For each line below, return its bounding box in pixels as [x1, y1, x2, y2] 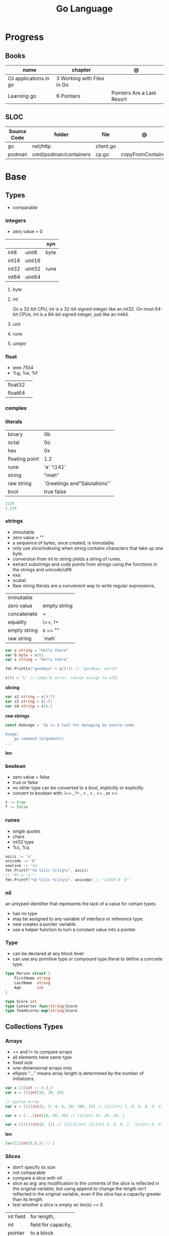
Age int [14, 985, 44, 990]
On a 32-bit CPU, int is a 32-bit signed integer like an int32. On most [12, 306, 154, 312]
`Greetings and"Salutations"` [44, 480, 112, 487]
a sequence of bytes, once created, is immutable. [12, 540, 116, 546]
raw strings [5, 713, 30, 719]
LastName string [14, 980, 51, 986]
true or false [12, 780, 38, 786]
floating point [8, 455, 39, 462]
